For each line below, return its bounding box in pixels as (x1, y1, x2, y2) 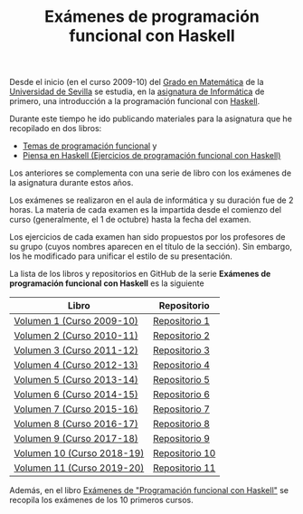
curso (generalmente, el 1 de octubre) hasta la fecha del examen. (9, 214, 251, 225)
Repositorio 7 (152, 403, 211, 415)
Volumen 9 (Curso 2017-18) (14, 433, 138, 445)
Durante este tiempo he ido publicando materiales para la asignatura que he (9, 113, 292, 124)
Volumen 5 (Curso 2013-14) (14, 374, 138, 386)
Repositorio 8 (152, 418, 211, 431)
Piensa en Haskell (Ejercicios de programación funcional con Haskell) (22, 150, 281, 161)
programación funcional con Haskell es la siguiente (9, 278, 205, 289)
